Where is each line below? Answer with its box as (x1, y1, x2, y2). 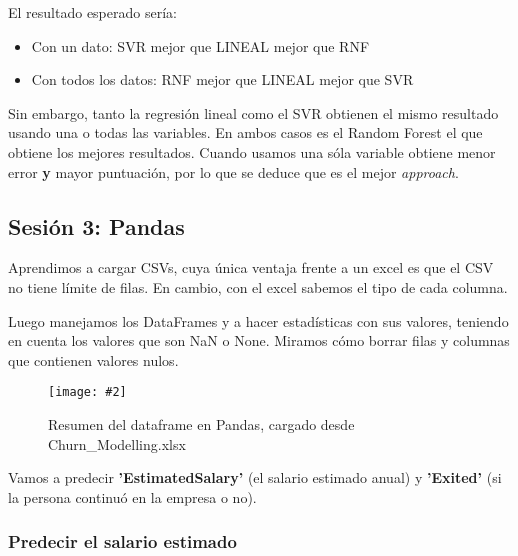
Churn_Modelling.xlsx (48, 433, 186, 454)
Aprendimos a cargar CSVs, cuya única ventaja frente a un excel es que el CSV (8, 257, 494, 278)
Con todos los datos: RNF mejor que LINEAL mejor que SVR (31, 69, 414, 90)
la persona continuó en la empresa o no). (8, 486, 257, 507)
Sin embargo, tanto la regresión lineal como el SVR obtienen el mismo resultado (8, 102, 499, 123)
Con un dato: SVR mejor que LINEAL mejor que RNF (31, 35, 370, 56)
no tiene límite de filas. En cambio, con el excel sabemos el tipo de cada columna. (8, 276, 508, 297)
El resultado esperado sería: (8, 2, 177, 22)
